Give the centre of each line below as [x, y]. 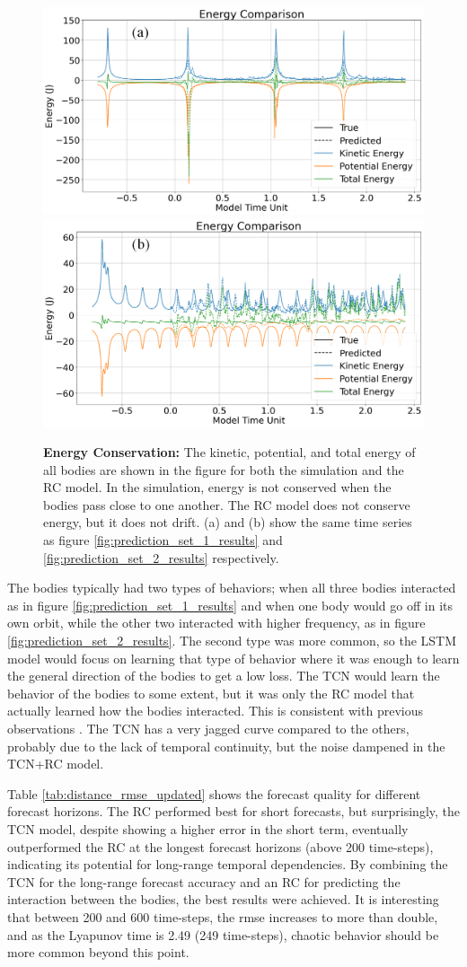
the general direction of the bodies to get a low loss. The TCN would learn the [224, 676]
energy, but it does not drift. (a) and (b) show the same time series [228, 522]
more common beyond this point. [98, 952]
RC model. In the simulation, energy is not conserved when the [217, 487]
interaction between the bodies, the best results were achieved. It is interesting [223, 899]
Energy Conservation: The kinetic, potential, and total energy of [229, 452]
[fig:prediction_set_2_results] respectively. [161, 557]
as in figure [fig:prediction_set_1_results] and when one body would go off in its [230, 605]
